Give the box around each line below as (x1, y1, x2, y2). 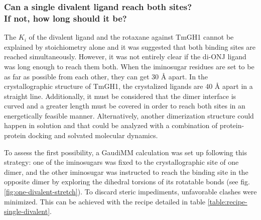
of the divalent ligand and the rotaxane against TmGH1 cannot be (29, 32, 234, 42)
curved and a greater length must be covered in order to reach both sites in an (4, 100, 245, 111)
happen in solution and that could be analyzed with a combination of (4, 120, 218, 131)
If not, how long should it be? (4, 12, 127, 24)
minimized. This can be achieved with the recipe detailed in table (4, 196, 206, 206)
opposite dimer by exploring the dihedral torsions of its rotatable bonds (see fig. (4, 176, 250, 187)
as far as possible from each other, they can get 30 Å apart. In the (4, 71, 208, 81)
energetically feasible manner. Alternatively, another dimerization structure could (4, 110, 254, 121)
